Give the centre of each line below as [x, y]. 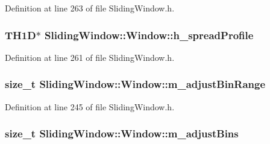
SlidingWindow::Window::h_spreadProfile [149, 35]
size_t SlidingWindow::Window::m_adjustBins [122, 133]
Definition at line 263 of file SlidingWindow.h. [90, 8]
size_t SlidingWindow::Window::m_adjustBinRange [135, 84]
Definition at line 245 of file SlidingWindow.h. [90, 106]
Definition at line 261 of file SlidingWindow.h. [90, 57]
